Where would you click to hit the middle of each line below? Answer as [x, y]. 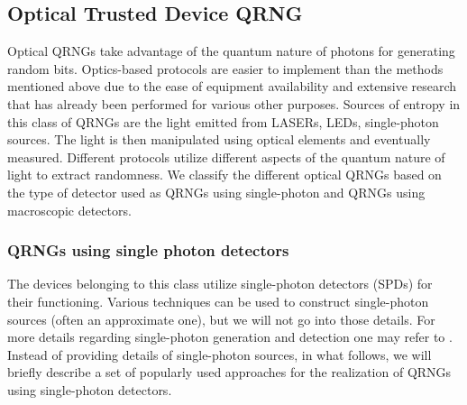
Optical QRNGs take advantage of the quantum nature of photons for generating [231, 51]
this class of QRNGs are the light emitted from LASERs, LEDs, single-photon [223, 121]
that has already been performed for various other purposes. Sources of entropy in [234, 103]
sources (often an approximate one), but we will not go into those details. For [221, 319]
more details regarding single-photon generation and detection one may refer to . [230, 337]
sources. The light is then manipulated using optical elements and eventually [219, 139]
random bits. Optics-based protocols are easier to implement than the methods [225, 68]
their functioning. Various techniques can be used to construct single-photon [218, 301]
